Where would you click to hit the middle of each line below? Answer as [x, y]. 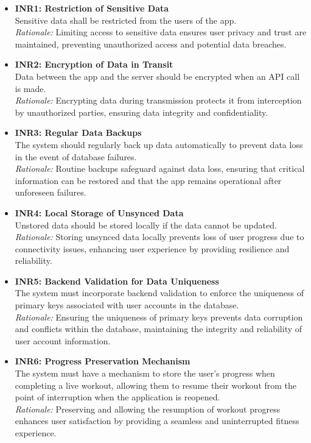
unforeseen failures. [51, 192]
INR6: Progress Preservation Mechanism [103, 361]
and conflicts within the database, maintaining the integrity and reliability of [159, 329]
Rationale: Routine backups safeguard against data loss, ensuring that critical [160, 168]
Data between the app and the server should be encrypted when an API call [157, 76]
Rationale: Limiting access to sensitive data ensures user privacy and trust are [161, 32]
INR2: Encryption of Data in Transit [94, 64]
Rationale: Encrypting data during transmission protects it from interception [158, 100]
